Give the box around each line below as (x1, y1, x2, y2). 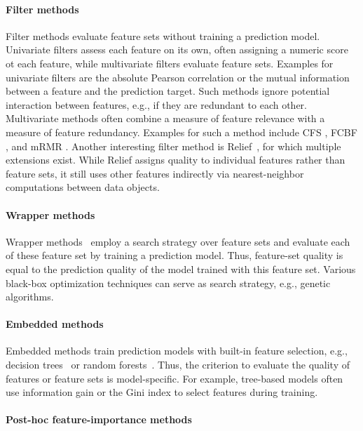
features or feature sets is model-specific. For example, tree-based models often (6, 371, 343, 385)
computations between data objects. (6, 180, 160, 194)
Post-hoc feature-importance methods (6, 412, 192, 427)
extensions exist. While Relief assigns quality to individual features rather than (6, 152, 345, 167)
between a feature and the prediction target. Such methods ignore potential (6, 84, 330, 98)
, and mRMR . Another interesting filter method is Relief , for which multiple (6, 138, 341, 153)
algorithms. (6, 289, 54, 304)
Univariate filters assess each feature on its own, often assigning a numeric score (6, 42, 348, 57)
